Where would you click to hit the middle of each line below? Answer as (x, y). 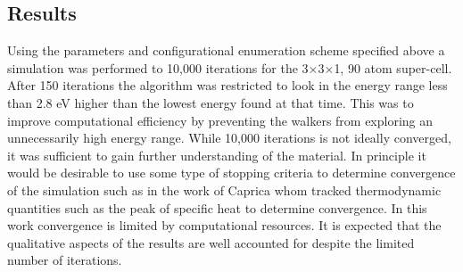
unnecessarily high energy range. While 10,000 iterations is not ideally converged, (229, 138)
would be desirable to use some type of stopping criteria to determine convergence (231, 173)
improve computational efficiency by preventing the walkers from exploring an (220, 120)
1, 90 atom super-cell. (393, 67)
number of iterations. (65, 260)
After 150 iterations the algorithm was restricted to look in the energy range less (227, 85)
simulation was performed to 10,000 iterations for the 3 (158, 67)
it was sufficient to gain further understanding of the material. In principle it (217, 155)
